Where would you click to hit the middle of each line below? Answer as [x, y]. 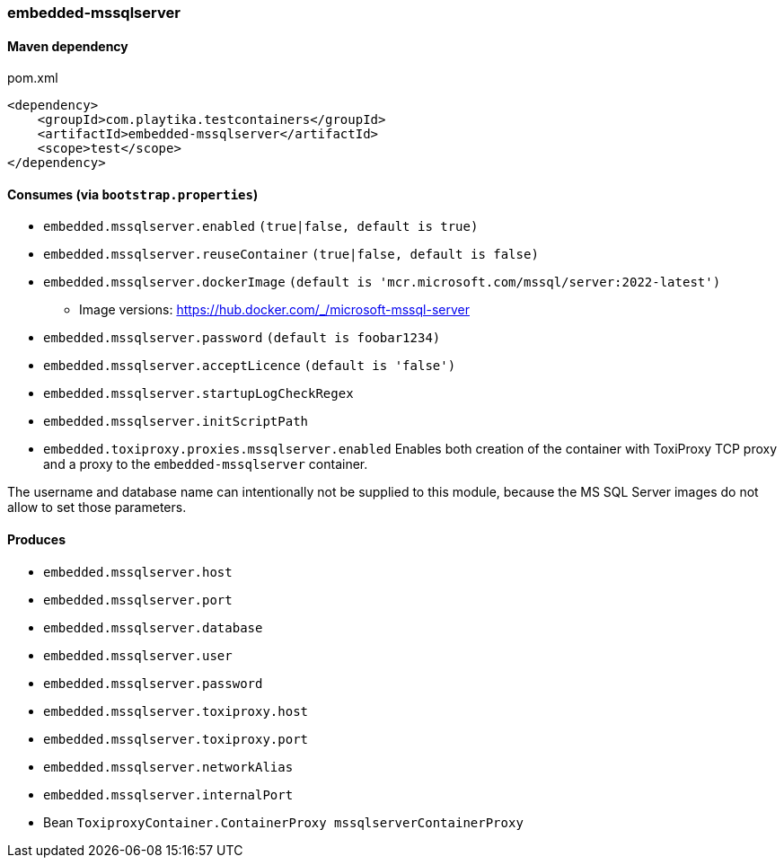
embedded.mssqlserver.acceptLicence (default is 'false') [250, 366]
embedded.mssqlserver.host [138, 572]
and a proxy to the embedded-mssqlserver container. [206, 464]
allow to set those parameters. [97, 508]
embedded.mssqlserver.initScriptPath [176, 422]
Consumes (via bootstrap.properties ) [133, 194]
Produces [36, 540]
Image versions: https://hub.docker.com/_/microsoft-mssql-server [274, 310]
